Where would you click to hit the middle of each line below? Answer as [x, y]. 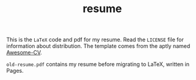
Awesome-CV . [24, 53]
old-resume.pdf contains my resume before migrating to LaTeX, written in [98, 64]
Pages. [15, 71]
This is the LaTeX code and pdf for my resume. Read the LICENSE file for [95, 40]
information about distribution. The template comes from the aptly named [98, 46]
